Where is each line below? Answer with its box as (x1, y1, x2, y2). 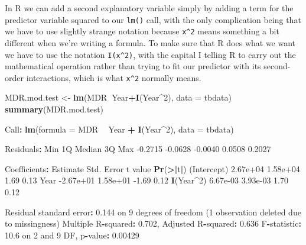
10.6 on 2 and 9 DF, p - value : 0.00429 (5, 228, 139, 241)
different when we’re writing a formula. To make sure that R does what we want (5, 36, 296, 49)
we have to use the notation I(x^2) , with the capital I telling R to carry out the (5, 48, 296, 60)
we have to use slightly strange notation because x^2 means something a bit (5, 25, 279, 37)
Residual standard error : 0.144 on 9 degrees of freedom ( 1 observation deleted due (5, 205, 301, 218)
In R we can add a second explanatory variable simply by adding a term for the (5, 2, 294, 14)
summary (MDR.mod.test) (5, 103, 104, 115)
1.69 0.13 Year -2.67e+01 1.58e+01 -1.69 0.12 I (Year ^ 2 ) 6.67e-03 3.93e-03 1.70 (5, 174, 289, 186)
